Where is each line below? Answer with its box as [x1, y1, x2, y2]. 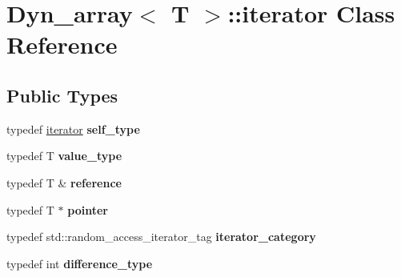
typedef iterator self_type [6, 120, 140, 137]
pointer [67, 201, 108, 218]
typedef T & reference [6, 174, 122, 191]
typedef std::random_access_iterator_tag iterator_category [6, 228, 316, 245]
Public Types [6, 82, 118, 107]
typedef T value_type [6, 147, 122, 164]
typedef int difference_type [6, 255, 153, 271]
